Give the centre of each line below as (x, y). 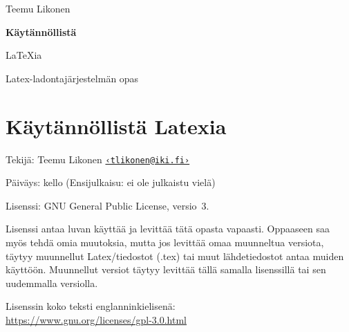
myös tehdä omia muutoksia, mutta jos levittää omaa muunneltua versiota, (165, 242)
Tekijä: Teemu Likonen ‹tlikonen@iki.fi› (98, 159)
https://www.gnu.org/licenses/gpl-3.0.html (96, 319)
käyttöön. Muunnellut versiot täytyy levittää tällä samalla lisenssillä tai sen (166, 269)
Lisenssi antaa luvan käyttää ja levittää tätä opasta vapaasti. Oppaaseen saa (168, 229)
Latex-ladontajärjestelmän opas (72, 78)
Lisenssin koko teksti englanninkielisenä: (91, 306)
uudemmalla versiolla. (52, 283)
